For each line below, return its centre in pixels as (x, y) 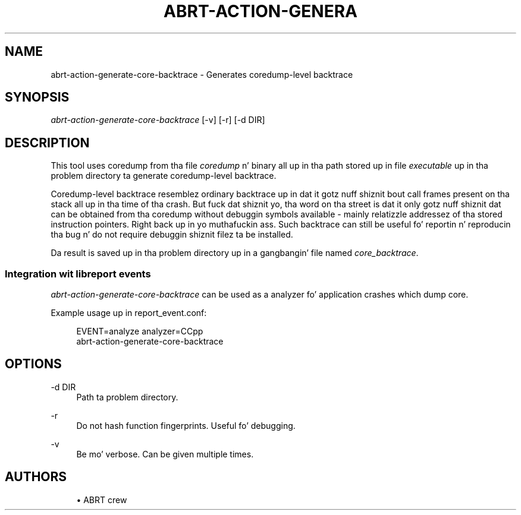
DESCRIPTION (47, 143)
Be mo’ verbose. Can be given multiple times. (165, 454)
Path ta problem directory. (127, 397)
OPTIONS (33, 364)
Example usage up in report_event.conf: (129, 313)
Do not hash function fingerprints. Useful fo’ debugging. (186, 425)
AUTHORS (36, 477)
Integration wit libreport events (78, 274)
